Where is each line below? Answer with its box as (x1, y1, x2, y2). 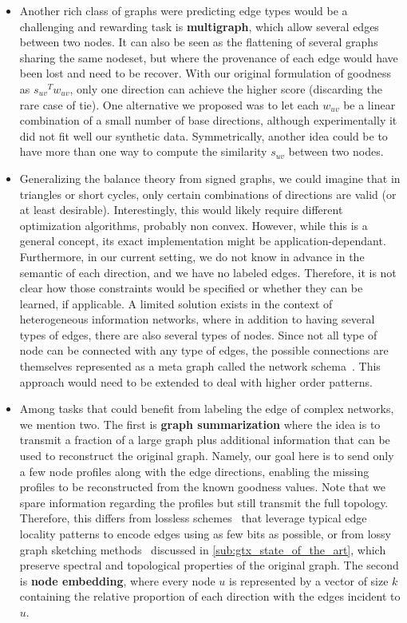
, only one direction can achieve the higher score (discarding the (69, 80, 382, 97)
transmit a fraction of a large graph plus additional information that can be (19, 431, 390, 448)
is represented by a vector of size (229, 572, 389, 589)
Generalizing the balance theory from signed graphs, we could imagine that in (19, 169, 401, 186)
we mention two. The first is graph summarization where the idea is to (19, 415, 381, 432)
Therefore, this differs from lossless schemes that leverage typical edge (19, 510, 367, 526)
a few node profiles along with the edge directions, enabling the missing (19, 462, 369, 479)
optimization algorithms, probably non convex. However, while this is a (19, 216, 368, 233)
